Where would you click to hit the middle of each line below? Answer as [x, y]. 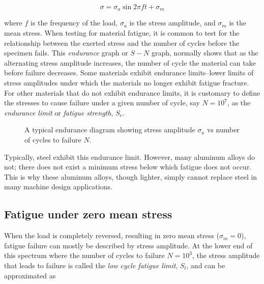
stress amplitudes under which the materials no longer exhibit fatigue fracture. [127, 83]
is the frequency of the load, [74, 23]
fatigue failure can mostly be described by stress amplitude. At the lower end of [128, 245]
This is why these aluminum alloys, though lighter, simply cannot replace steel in [131, 176]
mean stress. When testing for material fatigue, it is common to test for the [122, 33]
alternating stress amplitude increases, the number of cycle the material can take [130, 62]
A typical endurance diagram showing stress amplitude [110, 130]
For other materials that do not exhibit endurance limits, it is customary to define [132, 92]
